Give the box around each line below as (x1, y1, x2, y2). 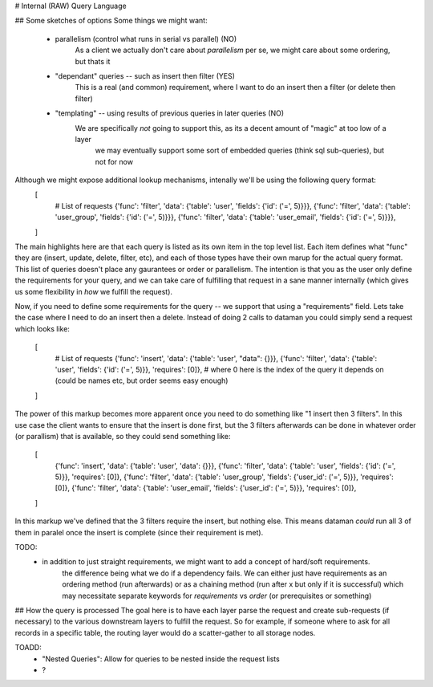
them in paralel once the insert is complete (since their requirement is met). (14, 527, 264, 537)
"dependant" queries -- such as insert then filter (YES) (55, 71, 236, 80)
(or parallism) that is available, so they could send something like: (14, 431, 231, 441)
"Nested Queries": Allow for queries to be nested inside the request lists (42, 654, 280, 664)
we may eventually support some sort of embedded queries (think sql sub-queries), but (95, 145, 385, 156)
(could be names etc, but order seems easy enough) (55, 376, 229, 385)
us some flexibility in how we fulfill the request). (14, 287, 172, 296)
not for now (95, 157, 134, 166)
